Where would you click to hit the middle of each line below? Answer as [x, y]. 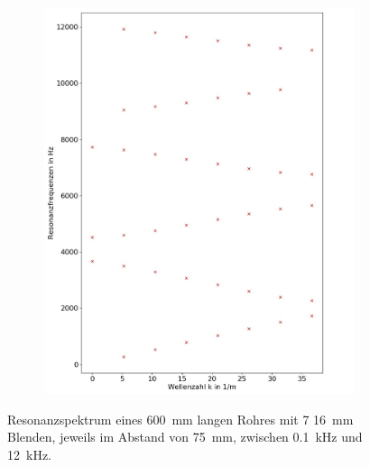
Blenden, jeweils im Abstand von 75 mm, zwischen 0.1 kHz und [185, 437]
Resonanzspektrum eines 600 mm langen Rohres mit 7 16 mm [180, 419]
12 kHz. [29, 454]
